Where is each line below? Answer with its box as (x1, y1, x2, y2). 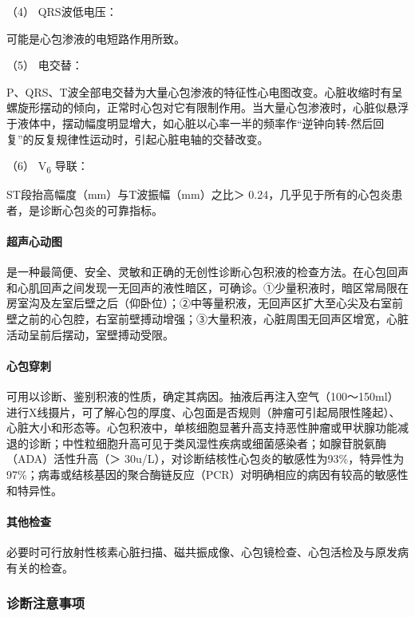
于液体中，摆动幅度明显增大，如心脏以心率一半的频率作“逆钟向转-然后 (6, 114, 373, 131)
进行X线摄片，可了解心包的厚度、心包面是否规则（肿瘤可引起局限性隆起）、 (6, 403, 401, 420)
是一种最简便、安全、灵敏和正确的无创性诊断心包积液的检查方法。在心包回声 (6, 263, 409, 280)
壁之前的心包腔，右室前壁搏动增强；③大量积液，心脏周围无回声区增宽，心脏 (6, 310, 409, 327)
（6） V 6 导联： (6, 157, 89, 176)
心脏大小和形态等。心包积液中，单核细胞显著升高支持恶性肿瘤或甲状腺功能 (6, 419, 397, 436)
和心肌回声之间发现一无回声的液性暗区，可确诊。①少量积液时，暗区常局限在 (6, 279, 409, 295)
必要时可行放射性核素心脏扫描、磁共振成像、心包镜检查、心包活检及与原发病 (6, 543, 409, 560)
